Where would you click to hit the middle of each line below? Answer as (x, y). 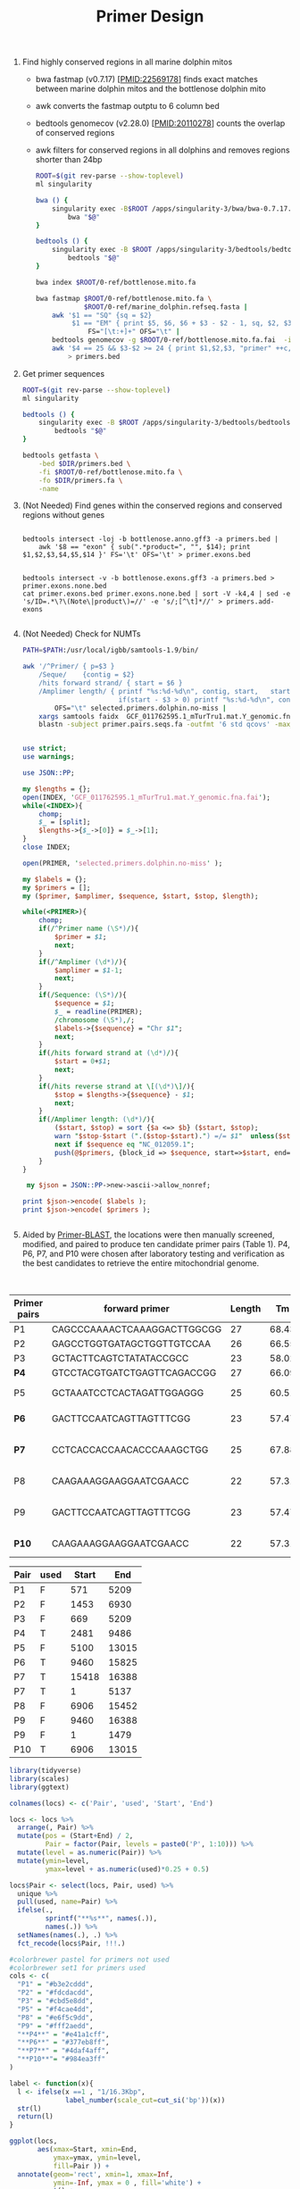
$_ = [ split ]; (65, 822)
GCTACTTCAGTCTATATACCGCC (120, 1359)
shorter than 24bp (69, 160)
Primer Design (150, 17)
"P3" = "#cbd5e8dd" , (55, 2002)
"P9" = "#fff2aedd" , (55, 2026)
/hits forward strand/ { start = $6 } (111, 683)
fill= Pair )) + (81, 2166)
